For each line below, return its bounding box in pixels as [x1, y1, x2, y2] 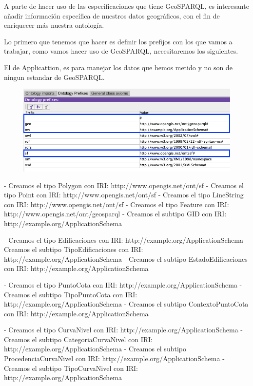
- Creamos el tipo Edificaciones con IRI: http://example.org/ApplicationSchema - [4, 234, 248, 245]
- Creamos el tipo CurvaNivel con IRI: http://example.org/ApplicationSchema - [4, 325, 243, 335]
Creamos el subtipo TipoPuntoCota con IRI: [4, 289, 137, 299]
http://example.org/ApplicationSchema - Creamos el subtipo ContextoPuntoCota [4, 299, 249, 309]
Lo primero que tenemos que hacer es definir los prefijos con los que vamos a [4, 36, 233, 46]
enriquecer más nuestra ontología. [4, 20, 104, 30]
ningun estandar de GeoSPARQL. [4, 72, 105, 82]
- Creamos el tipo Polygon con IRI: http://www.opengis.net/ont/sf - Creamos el [4, 180, 244, 190]
